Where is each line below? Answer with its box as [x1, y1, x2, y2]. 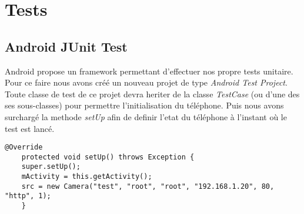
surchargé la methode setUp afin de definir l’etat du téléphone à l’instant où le [5, 110, 287, 123]
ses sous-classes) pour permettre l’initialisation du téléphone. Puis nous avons [5, 99, 284, 111]
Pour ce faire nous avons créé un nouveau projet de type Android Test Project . [5, 76, 288, 89]
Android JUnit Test [5, 37, 128, 55]
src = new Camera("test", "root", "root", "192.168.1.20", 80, [21, 182, 275, 191]
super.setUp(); [21, 162, 81, 171]
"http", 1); [5, 192, 51, 201]
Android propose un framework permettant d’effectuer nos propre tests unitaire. [5, 64, 293, 77]
